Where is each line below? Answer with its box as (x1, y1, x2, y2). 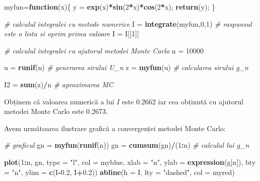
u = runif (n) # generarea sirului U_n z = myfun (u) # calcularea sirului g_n (4, 62, 248, 73)
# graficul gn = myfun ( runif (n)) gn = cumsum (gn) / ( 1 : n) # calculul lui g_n (4, 140, 249, 150)
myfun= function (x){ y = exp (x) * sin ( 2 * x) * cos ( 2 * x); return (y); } (4, 2, 216, 12)
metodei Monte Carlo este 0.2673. (4, 106, 108, 116)
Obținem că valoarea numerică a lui (4, 96, 114, 106)
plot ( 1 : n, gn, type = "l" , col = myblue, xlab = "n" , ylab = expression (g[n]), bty (4, 156, 256, 167)
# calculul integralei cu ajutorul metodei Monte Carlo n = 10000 (4, 45, 204, 55)
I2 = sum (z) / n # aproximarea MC (4, 79, 113, 89)
